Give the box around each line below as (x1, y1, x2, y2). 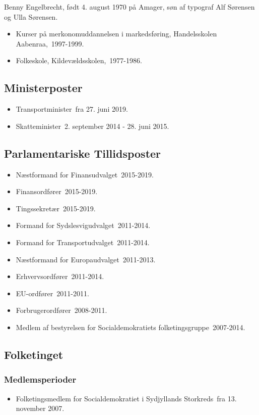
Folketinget (4, 346, 63, 362)
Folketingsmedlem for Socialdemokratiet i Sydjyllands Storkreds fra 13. (16, 393, 237, 403)
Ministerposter (4, 80, 83, 96)
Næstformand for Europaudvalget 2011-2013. (16, 254, 156, 264)
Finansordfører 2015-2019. (16, 186, 98, 197)
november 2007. (16, 403, 64, 413)
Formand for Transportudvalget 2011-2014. (16, 237, 150, 247)
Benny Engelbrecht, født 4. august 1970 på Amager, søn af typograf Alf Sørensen (4, 2, 255, 12)
